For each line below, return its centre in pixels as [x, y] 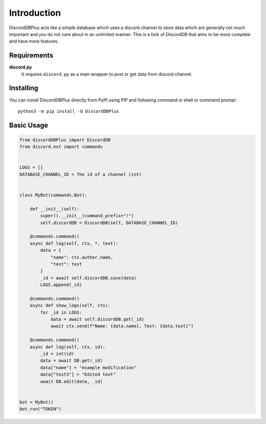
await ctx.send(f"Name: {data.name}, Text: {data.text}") [122, 326]
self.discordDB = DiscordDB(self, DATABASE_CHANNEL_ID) [109, 223]
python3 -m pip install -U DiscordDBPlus [68, 111]
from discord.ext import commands [61, 147]
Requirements [31, 55]
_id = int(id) [57, 354]
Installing [24, 88]
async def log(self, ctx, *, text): [74, 243]
